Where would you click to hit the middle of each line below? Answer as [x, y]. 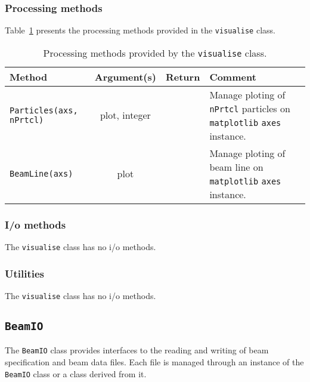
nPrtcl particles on [250, 108]
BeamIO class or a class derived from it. [76, 373]
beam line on [236, 167]
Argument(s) [125, 76]
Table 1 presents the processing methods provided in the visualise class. [140, 30]
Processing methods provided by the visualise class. [155, 53]
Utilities [25, 273]
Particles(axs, [44, 110]
